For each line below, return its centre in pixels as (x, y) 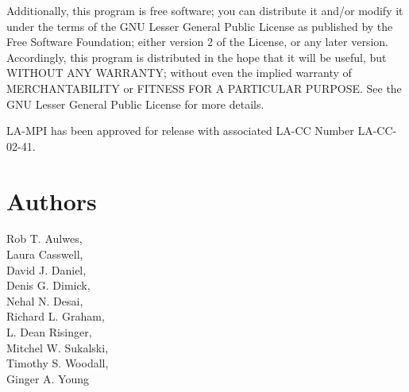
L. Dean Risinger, (49, 332)
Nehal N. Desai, (45, 300)
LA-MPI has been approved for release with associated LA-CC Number (180, 131)
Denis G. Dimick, (48, 285)
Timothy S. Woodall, (58, 363)
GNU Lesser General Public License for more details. (135, 104)
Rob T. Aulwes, (44, 238)
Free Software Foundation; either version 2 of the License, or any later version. (197, 42)
